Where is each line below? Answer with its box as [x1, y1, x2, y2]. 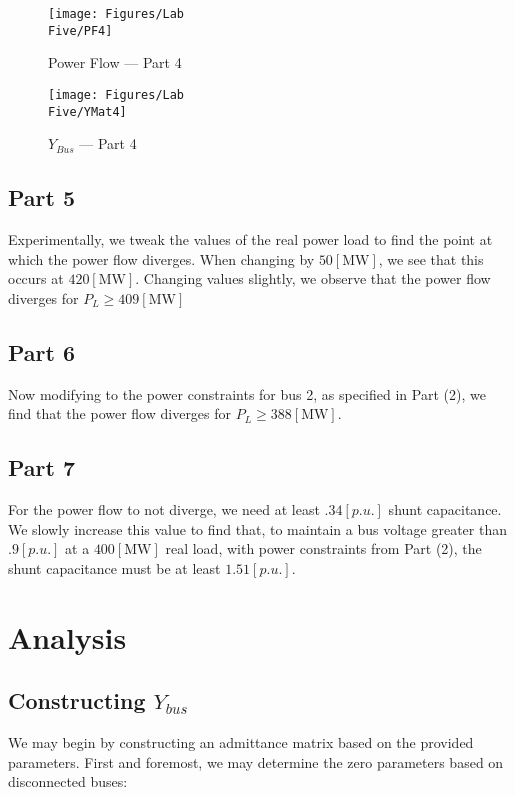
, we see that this [378, 248, 484, 269]
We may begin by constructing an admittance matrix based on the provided [8, 731, 474, 752]
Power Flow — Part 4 [48, 52, 182, 73]
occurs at [8, 268, 64, 289]
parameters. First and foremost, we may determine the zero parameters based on [8, 751, 504, 772]
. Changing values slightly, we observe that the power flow [135, 268, 491, 289]
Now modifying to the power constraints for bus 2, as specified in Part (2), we [8, 383, 486, 404]
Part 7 [8, 452, 76, 483]
